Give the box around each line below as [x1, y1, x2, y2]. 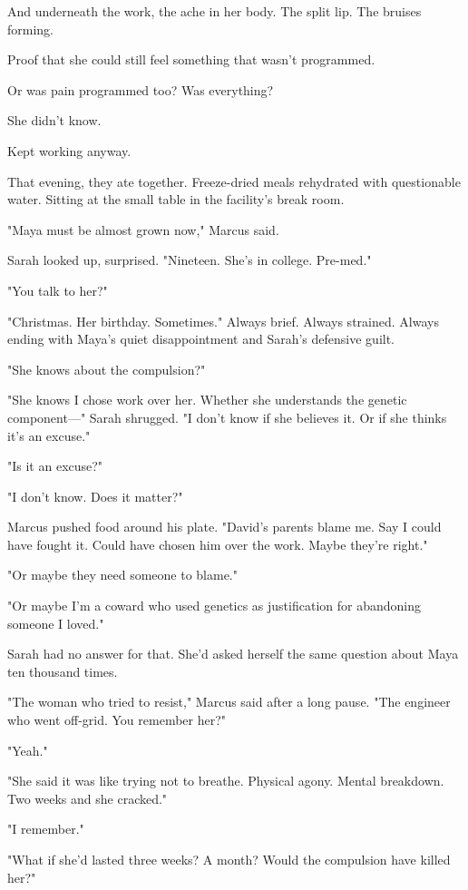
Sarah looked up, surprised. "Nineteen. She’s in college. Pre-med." [7, 250, 372, 269]
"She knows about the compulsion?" [7, 359, 206, 378]
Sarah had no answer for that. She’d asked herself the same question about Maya [7, 644, 459, 663]
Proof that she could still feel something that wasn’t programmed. [7, 50, 375, 69]
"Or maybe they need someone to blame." [7, 565, 239, 584]
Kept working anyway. [7, 141, 132, 160]
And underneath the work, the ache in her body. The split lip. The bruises [7, 2, 422, 20]
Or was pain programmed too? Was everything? [7, 80, 274, 99]
